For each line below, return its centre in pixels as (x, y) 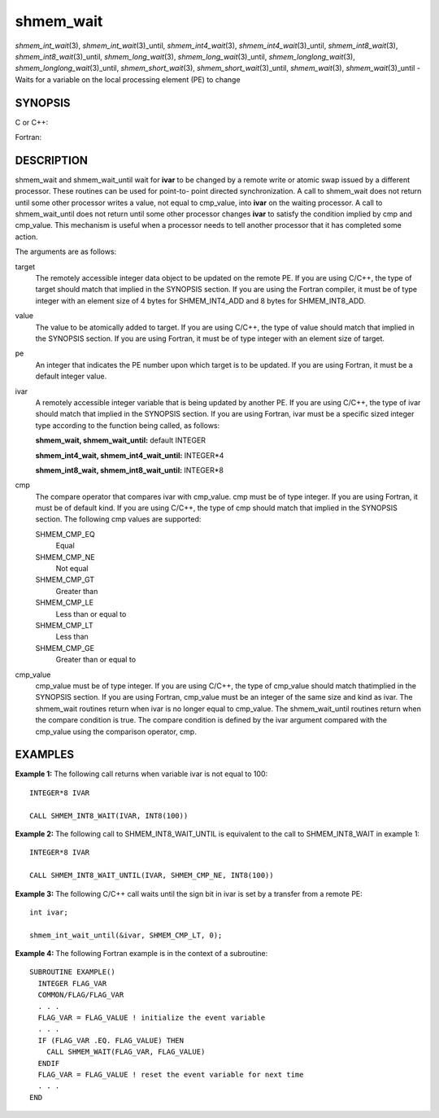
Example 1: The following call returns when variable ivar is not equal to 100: (141, 774)
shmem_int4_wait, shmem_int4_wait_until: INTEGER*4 (130, 455)
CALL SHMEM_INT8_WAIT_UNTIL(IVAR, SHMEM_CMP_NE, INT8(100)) (152, 876)
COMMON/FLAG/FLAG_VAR (81, 995)
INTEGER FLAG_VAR (72, 983)
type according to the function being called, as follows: (128, 425)
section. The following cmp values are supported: (118, 519)
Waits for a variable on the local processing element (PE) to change (128, 79)
